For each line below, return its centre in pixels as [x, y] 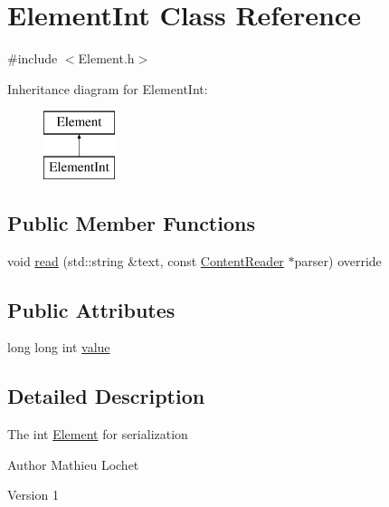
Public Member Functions [131, 222]
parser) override [338, 260]
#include [33, 58]
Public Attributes [91, 309]
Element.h [106, 58]
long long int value [59, 347]
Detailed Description [106, 396]
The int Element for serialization [98, 434]
